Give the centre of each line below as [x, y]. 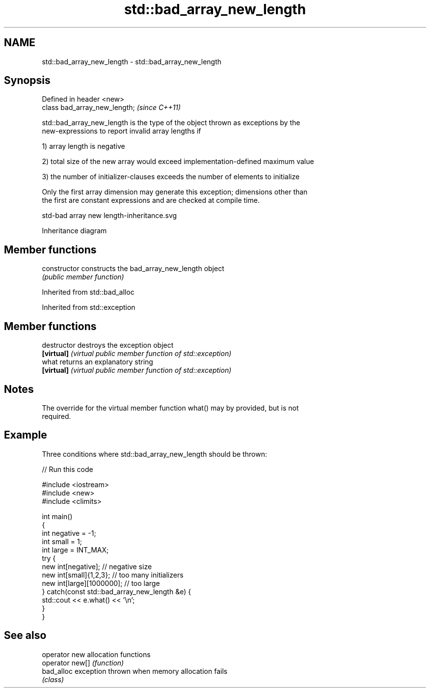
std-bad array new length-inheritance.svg [109, 216]
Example [26, 435]
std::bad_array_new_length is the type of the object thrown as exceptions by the [171, 123]
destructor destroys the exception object [108, 345]
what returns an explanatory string [97, 362]
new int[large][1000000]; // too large [101, 583]
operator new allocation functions [96, 654]
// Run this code [67, 469]
